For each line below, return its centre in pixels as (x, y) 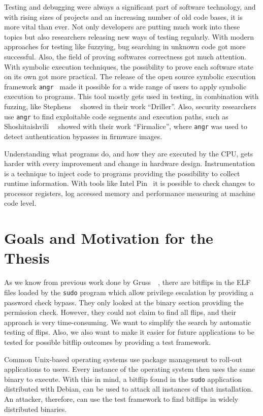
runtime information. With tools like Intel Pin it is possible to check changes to (129, 183)
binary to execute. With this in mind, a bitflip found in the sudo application (123, 379)
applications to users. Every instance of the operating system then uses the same (130, 369)
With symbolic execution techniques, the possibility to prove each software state (129, 66)
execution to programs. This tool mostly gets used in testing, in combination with (131, 96)
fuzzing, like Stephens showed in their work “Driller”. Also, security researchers (130, 106)
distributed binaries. (36, 409)
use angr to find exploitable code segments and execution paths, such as (116, 116)
